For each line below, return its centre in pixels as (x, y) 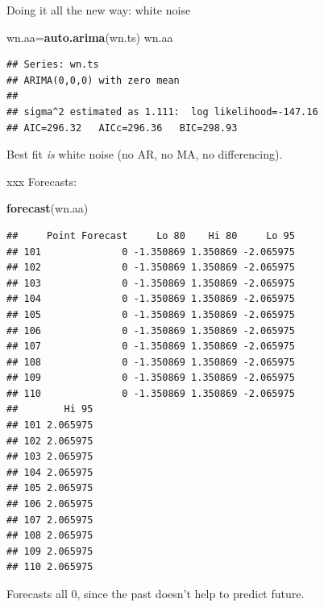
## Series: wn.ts (53, 65)
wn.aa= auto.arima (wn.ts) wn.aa (90, 37)
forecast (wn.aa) (48, 208)
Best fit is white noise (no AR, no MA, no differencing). (145, 154)
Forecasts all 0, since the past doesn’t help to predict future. (156, 593)
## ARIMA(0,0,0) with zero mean (93, 80)
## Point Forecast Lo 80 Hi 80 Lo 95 (151, 235)
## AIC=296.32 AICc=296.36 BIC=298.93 (122, 128)
